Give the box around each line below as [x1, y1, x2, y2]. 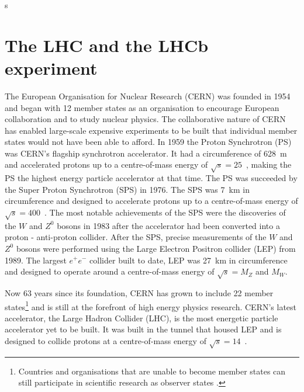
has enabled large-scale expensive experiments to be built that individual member [5, 124, 298, 136]
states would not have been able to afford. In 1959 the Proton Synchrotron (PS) [5, 136, 292, 148]
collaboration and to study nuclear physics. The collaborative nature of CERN [5, 113, 286, 125]
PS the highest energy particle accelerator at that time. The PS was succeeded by [5, 172, 298, 184]
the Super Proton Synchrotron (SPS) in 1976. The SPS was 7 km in [5, 183, 250, 195]
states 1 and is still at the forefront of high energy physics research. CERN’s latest [5, 299, 297, 313]
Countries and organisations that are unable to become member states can [18, 365, 286, 377]
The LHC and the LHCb [5, 33, 209, 57]
